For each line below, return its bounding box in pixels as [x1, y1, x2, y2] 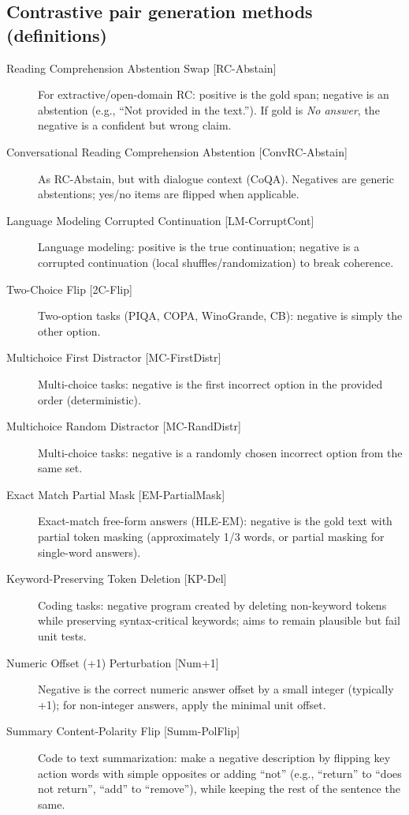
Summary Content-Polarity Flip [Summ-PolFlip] [6, 723, 240, 739]
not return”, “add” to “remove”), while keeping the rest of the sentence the [38, 780, 400, 797]
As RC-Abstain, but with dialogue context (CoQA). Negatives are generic [38, 170, 394, 186]
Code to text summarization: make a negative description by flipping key [38, 749, 391, 765]
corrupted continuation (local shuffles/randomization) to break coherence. [38, 254, 394, 270]
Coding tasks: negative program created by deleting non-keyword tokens [38, 596, 387, 613]
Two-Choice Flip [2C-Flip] [6, 280, 132, 297]
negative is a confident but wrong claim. [38, 117, 232, 133]
